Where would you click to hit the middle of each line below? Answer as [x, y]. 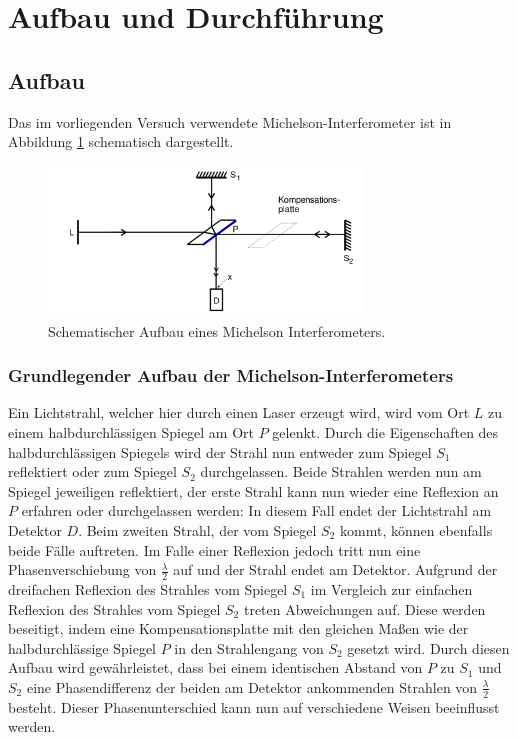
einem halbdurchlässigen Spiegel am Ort [131, 431]
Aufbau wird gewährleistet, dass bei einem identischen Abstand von [215, 667]
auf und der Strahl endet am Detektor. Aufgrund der [335, 569]
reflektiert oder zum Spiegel [92, 471]
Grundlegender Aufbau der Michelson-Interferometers [231, 375]
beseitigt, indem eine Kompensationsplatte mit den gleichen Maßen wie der [238, 628]
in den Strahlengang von [249, 647]
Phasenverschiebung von [82, 569]
